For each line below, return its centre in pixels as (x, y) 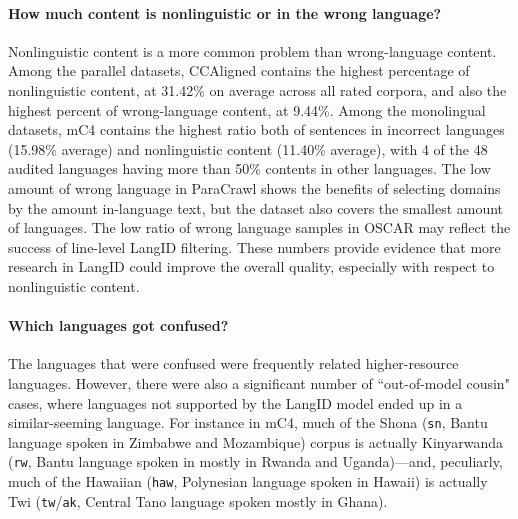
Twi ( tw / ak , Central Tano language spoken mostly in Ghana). (198, 500)
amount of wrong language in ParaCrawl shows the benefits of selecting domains (254, 187)
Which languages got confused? (118, 325)
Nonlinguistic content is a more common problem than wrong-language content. (252, 50)
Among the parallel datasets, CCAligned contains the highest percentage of (239, 70)
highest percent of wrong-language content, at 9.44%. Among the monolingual (247, 109)
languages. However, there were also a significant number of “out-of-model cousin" (259, 382)
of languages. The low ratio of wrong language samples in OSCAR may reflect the (259, 227)
